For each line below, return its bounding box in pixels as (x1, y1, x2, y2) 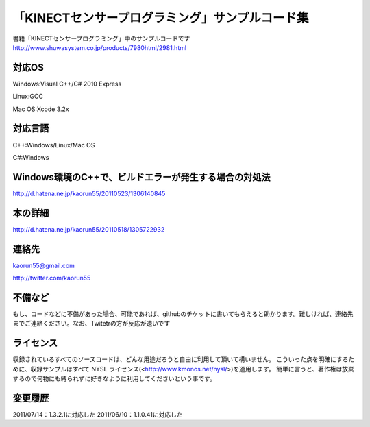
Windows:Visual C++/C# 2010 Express (12, 80, 122, 88)
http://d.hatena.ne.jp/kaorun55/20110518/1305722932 (12, 225, 165, 233)
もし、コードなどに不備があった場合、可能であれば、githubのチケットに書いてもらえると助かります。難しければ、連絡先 (12, 309, 354, 318)
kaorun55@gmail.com (12, 261, 75, 269)
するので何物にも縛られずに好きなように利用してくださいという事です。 (12, 374, 216, 383)
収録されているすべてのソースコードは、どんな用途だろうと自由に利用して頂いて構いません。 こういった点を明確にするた (12, 355, 355, 363)
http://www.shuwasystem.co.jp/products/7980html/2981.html (12, 43, 187, 51)
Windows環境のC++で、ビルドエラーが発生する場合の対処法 (12, 171, 271, 183)
